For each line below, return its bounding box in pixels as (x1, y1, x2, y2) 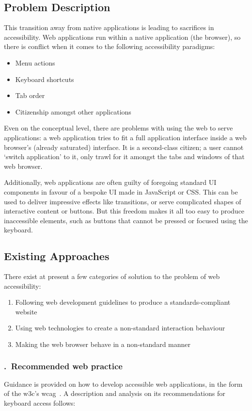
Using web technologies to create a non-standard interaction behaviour (15, 323, 225, 333)
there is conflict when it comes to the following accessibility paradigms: (4, 41, 215, 51)
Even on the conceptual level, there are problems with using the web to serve (4, 123, 233, 133)
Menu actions (15, 57, 55, 67)
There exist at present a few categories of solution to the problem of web (4, 271, 220, 281)
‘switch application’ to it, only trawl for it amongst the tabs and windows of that (4, 151, 245, 162)
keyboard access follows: (4, 398, 76, 408)
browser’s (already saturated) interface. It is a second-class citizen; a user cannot (4, 142, 244, 152)
